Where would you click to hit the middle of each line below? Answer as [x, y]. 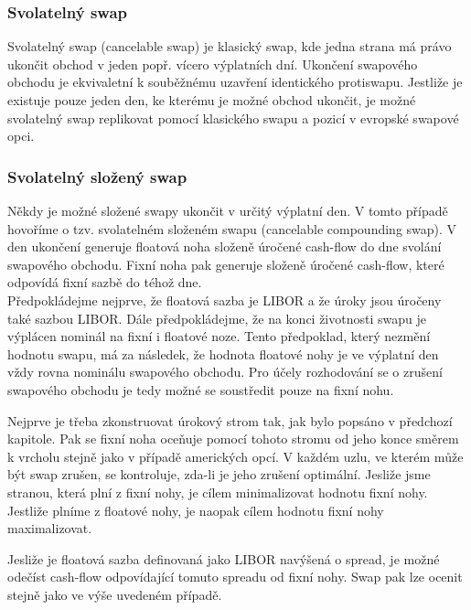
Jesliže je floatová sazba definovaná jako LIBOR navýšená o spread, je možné [224, 558]
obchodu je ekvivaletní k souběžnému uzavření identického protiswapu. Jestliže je [235, 82]
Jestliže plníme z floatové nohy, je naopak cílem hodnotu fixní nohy [196, 510]
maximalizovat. [50, 528]
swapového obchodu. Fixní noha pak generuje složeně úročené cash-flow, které [226, 264]
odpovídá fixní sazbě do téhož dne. [105, 282]
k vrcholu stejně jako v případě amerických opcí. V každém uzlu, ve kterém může [235, 456]
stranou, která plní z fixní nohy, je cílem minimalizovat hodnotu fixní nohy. [218, 492]
